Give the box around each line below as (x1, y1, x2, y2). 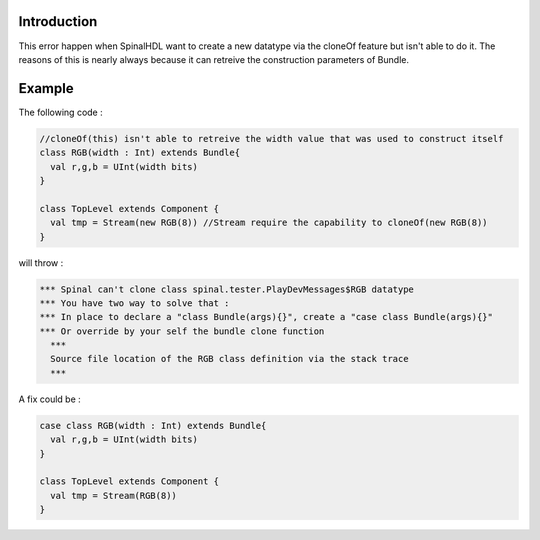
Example (18, 80, 74, 97)
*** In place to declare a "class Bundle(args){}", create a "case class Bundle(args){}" (39, 311, 494, 323)
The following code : (18, 106, 104, 118)
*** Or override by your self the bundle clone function (39, 325, 325, 337)
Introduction (18, 13, 98, 30)
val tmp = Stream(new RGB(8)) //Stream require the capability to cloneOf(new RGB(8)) (50, 217, 489, 229)
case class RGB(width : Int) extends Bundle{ (39, 420, 267, 431)
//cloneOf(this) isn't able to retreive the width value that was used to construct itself (39, 133, 504, 144)
